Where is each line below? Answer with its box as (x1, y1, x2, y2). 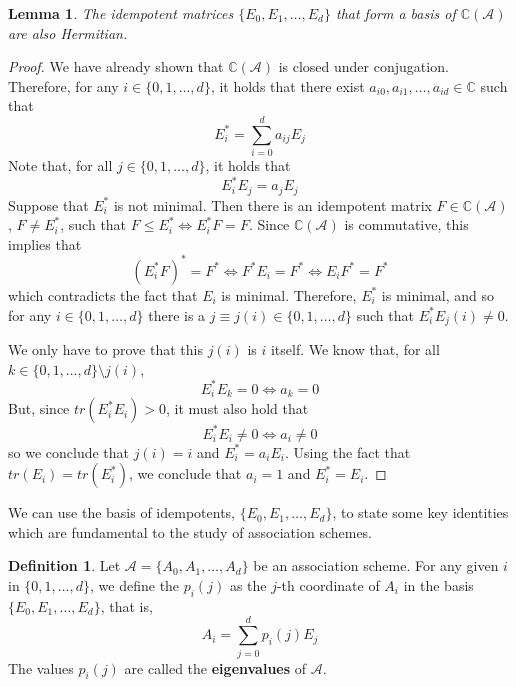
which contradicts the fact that (8, 284, 198, 305)
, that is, (100, 595, 153, 616)
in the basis (403, 574, 474, 595)
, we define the (90, 574, 180, 595)
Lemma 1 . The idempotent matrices (8, 3, 234, 23)
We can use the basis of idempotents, (8, 502, 236, 523)
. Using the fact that (284, 441, 411, 462)
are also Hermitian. (8, 22, 128, 43)
